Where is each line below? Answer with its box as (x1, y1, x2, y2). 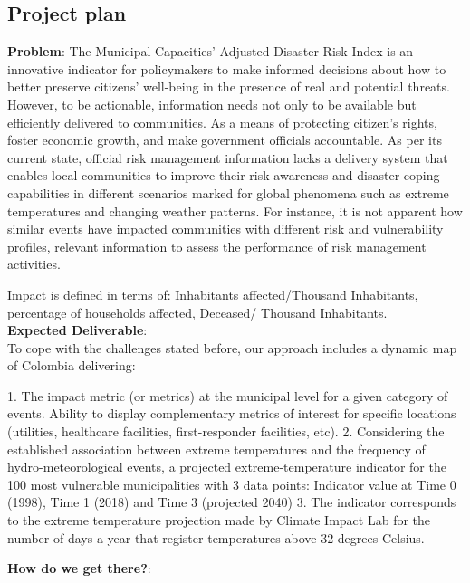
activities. (7, 254, 61, 273)
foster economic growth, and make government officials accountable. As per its (7, 130, 442, 149)
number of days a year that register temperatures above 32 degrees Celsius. (7, 528, 425, 547)
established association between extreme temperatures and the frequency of (7, 439, 426, 458)
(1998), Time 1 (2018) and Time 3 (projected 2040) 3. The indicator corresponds (7, 492, 456, 511)
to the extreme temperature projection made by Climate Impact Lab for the (7, 511, 431, 530)
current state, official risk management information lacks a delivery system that (7, 148, 448, 167)
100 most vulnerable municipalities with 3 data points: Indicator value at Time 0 (7, 474, 456, 493)
